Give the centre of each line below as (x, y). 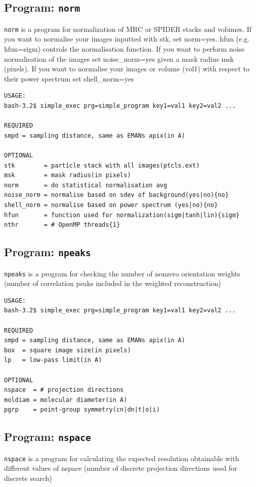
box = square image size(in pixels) (68, 350)
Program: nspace (48, 437)
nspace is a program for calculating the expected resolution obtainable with (122, 458)
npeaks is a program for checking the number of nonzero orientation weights (122, 273)
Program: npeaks (48, 252)
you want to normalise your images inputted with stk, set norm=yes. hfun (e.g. (127, 39)
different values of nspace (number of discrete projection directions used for (121, 468)
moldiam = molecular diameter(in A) (66, 400)
